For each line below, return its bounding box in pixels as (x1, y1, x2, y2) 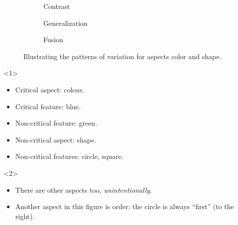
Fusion (43, 34, 63, 45)
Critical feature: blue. (15, 101, 81, 111)
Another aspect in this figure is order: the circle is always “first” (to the (15, 201, 234, 212)
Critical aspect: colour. (15, 84, 85, 94)
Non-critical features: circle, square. (15, 151, 123, 161)
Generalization (43, 17, 88, 28)
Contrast (43, 1, 70, 11)
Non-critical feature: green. (15, 118, 98, 128)
